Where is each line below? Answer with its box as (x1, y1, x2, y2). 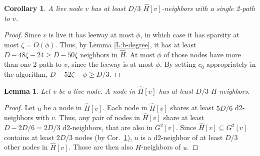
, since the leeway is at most (67, 59, 154, 69)
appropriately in (206, 59, 256, 69)
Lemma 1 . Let (4, 85, 50, 96)
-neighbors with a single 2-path (161, 3, 255, 13)
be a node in (43, 102, 82, 113)
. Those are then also (68, 142, 133, 152)
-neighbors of (141, 142, 181, 152)
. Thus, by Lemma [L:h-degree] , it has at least (55, 39, 196, 49)
